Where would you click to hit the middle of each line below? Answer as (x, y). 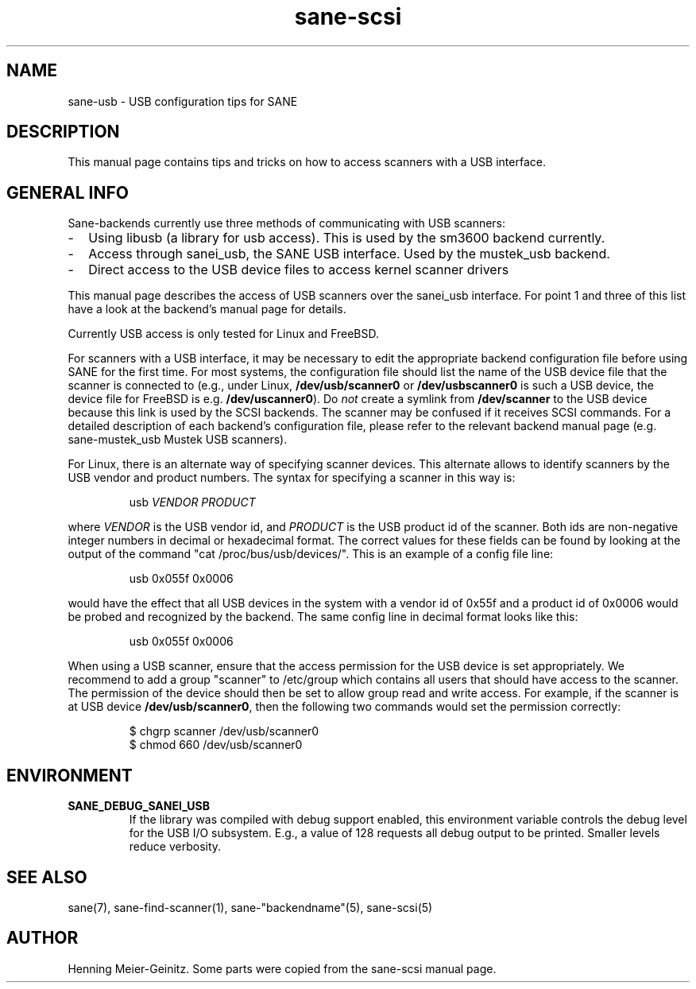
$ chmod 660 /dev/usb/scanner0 (216, 745)
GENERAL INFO (68, 192)
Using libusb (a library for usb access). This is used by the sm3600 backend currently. (347, 238)
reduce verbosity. (175, 847)
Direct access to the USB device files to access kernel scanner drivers (299, 270)
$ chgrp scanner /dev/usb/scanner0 (224, 731)
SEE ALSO (47, 877)
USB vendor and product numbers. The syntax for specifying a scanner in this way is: (292, 478)
